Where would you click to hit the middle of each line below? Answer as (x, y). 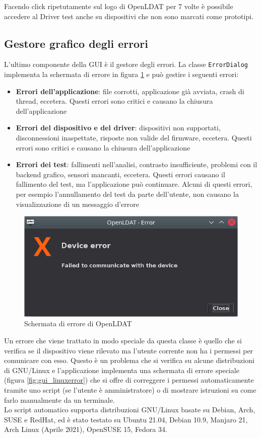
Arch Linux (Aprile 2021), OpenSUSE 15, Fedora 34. (86, 429)
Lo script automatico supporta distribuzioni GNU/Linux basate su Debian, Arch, (130, 410)
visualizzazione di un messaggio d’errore (77, 204)
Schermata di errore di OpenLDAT (78, 323)
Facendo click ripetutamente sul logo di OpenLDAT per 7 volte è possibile (119, 6)
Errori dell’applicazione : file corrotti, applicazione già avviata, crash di (130, 91)
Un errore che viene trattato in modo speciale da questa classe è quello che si (123, 340)
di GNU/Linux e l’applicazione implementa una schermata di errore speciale (122, 370)
